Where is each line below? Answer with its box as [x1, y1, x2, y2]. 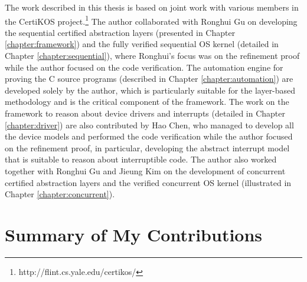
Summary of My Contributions [5, 222, 263, 246]
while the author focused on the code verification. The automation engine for [5, 61, 283, 73]
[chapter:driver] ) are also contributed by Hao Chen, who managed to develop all [5, 118, 294, 131]
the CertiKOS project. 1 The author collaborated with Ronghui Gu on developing [5, 13, 298, 27]
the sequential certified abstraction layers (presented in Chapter [5, 26, 236, 38]
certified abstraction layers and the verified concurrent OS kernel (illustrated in [5, 176, 292, 188]
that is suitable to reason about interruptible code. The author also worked [5, 153, 277, 165]
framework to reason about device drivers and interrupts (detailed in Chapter [5, 107, 286, 119]
